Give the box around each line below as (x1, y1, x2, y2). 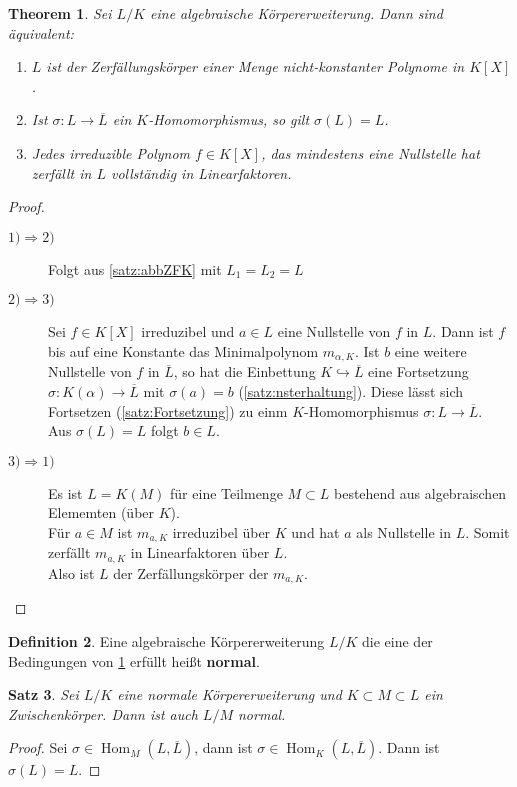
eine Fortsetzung (368, 361, 469, 382)
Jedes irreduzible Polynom (31, 142, 191, 163)
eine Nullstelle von (277, 321, 391, 342)
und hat (291, 521, 340, 542)
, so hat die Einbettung (173, 361, 316, 382)
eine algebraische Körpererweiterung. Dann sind (150, 3, 443, 23)
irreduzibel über (172, 521, 271, 542)
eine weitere (394, 340, 467, 361)
